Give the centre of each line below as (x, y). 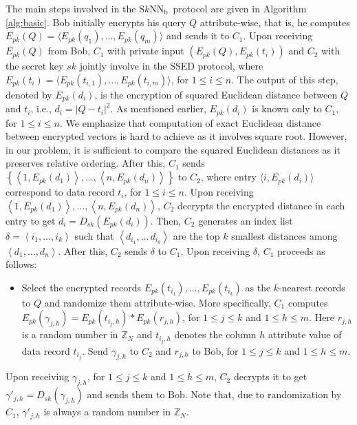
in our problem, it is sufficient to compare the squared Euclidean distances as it (173, 149)
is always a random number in (107, 412)
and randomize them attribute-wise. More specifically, (158, 302)
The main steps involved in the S (75, 8)
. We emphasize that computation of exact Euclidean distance (191, 122)
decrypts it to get (270, 376)
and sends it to (198, 35)
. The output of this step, (285, 79)
